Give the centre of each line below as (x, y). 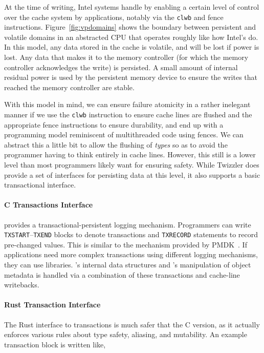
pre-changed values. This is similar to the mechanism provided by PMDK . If (126, 244)
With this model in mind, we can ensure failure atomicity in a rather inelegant (127, 104)
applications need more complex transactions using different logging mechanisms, (131, 254)
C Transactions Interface (49, 205)
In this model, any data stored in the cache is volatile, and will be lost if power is (132, 47)
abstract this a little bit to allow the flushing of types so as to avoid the (116, 144)
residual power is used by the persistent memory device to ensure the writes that (131, 77)
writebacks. (22, 285)
